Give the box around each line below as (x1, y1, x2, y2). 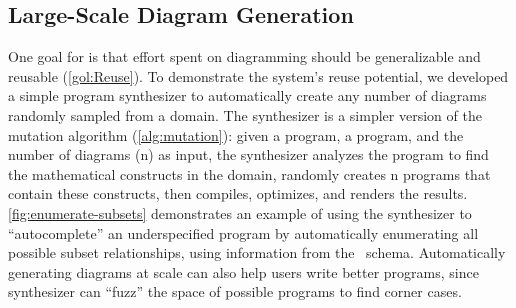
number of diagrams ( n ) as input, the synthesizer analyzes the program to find (8, 144, 489, 165)
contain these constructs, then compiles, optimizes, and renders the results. (8, 183, 468, 204)
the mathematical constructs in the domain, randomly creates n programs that (8, 163, 491, 184)
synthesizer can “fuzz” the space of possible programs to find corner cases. (8, 281, 462, 302)
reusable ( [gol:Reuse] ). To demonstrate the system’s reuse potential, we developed (8, 65, 509, 86)
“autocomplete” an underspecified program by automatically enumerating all (8, 222, 479, 243)
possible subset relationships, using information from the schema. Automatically (8, 242, 506, 263)
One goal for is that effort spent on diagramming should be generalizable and (8, 46, 481, 67)
